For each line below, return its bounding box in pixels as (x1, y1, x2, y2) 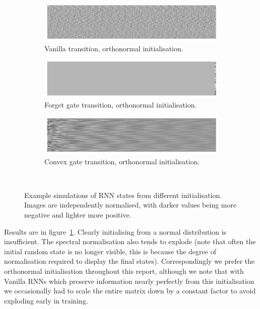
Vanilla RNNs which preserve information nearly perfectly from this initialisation (4, 275, 254, 286)
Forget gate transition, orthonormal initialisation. (44, 99, 197, 110)
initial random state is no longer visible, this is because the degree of (4, 246, 216, 256)
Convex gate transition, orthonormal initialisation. (44, 156, 200, 166)
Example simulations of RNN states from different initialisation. (24, 189, 222, 200)
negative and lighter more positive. (24, 210, 132, 220)
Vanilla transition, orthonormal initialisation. (44, 43, 183, 53)
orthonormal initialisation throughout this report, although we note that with (4, 266, 244, 276)
